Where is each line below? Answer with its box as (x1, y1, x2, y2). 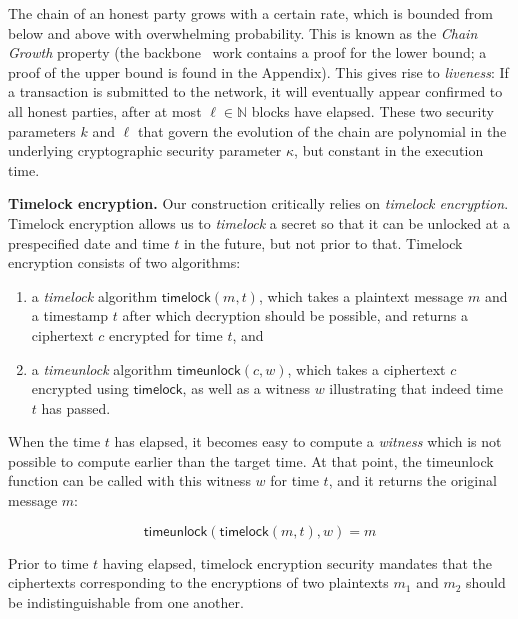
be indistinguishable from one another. (8, 591, 244, 612)
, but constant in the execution (294, 140, 484, 161)
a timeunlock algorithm (31, 358, 173, 379)
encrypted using (31, 378, 129, 399)
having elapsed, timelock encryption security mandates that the (102, 552, 492, 573)
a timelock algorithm (31, 285, 158, 306)
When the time (8, 431, 101, 452)
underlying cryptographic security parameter (8, 140, 282, 161)
